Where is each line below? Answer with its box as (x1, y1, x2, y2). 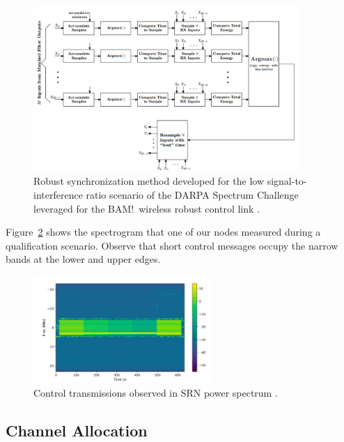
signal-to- (267, 174, 307, 188)
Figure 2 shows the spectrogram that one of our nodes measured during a (6, 224, 321, 239)
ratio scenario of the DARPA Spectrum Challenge (86, 187, 299, 201)
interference (33, 187, 83, 201)
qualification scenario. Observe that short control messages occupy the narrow (6, 238, 338, 252)
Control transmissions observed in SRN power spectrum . (33, 386, 278, 400)
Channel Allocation (6, 420, 148, 441)
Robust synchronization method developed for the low (33, 174, 265, 188)
